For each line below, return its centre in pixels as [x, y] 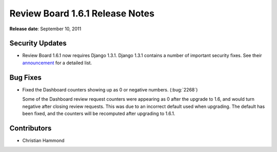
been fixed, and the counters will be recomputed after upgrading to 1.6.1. [99, 113]
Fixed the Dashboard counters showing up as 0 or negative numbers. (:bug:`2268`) [110, 89]
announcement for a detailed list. [57, 63]
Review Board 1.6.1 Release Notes [82, 13]
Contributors [31, 128]
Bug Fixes [26, 77]
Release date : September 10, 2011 [45, 29]
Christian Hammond [43, 140]
